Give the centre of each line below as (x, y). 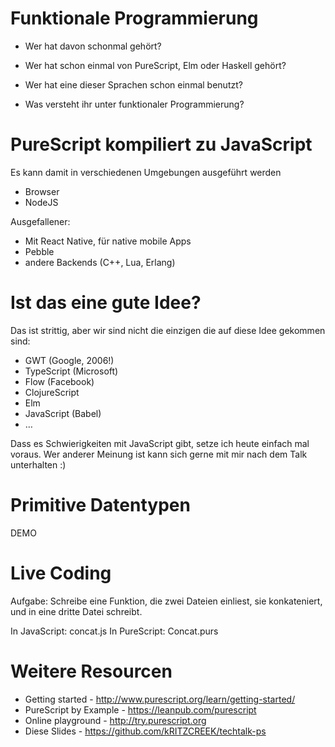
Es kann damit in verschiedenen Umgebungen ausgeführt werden (146, 172)
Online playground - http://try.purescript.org (115, 720)
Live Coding (61, 573)
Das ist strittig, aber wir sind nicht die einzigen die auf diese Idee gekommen (168, 330)
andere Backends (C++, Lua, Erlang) (100, 262)
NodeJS (41, 202)
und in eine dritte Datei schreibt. (76, 611)
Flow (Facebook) (59, 381)
